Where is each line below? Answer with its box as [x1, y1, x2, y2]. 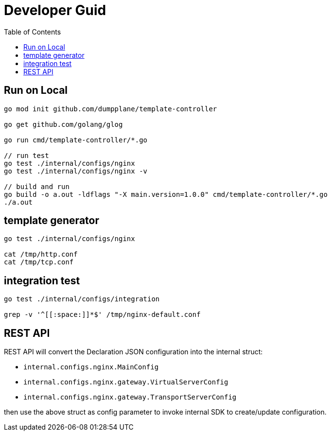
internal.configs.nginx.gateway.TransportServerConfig [23, 393, 237, 401]
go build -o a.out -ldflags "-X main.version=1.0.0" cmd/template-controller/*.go [4, 190, 328, 198]
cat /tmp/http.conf [4, 250, 78, 259]
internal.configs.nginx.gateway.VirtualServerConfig [23, 378, 228, 386]
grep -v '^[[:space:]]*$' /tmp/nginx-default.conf [4, 311, 201, 319]
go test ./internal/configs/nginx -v [4, 167, 148, 175]
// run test [4, 151, 49, 159]
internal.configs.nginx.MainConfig [23, 363, 159, 371]
